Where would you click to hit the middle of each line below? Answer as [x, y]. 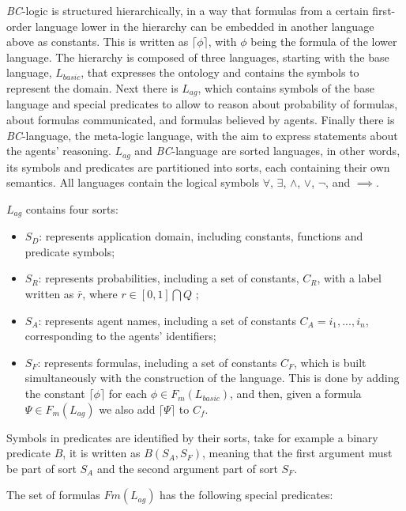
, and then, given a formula [296, 394]
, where [100, 294]
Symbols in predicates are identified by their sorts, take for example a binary [192, 437]
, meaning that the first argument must [297, 453]
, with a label [349, 278]
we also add [127, 409]
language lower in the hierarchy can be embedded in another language [205, 26]
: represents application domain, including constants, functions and [201, 236]
